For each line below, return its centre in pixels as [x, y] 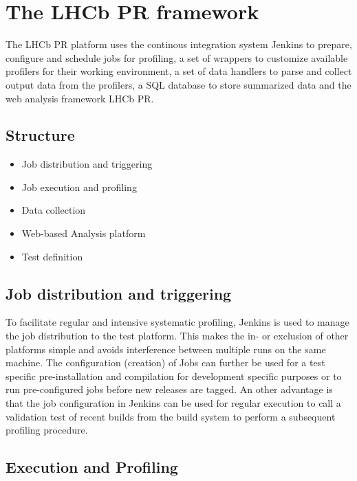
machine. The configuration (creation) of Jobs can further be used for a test [165, 362]
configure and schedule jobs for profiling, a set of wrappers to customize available [177, 57]
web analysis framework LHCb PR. [80, 98]
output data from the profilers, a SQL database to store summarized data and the [178, 84]
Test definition [52, 256]
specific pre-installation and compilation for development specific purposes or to [174, 376]
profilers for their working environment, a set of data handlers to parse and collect [179, 71]
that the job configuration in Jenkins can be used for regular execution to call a [173, 403]
